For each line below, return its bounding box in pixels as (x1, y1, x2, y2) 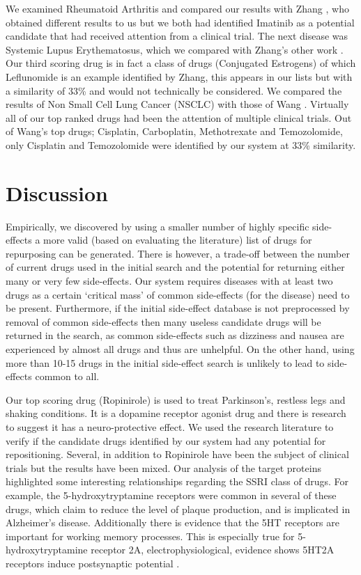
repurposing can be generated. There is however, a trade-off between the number (6, 246, 350, 260)
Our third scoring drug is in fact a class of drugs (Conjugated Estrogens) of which (6, 56, 356, 70)
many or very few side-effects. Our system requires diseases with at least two (6, 274, 333, 288)
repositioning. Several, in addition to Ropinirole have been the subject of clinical (6, 447, 349, 462)
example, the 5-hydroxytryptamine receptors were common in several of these (6, 487, 337, 502)
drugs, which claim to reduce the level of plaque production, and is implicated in (6, 501, 351, 516)
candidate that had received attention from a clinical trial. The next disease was (6, 29, 348, 43)
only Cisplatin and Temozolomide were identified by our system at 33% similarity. (6, 137, 356, 152)
